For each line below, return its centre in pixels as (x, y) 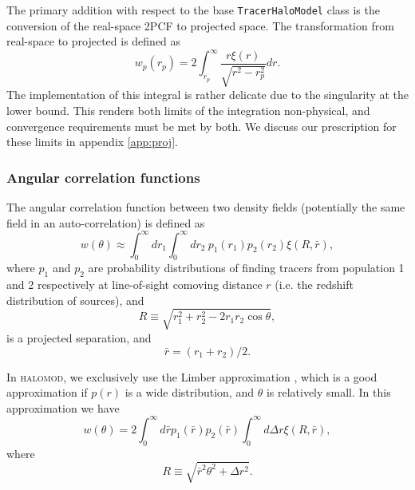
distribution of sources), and (75, 300)
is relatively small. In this (328, 392)
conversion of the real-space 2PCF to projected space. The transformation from (200, 25)
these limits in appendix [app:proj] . (92, 142)
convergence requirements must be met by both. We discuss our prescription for (202, 126)
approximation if (47, 392)
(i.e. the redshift (314, 285)
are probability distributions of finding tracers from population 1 (246, 268)
